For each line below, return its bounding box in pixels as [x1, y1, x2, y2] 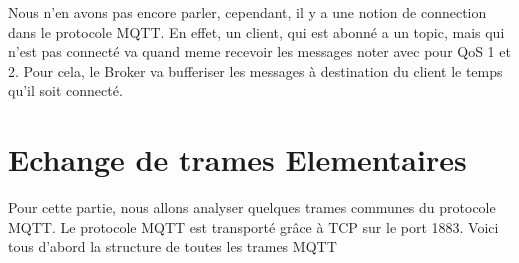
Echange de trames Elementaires [8, 139, 467, 180]
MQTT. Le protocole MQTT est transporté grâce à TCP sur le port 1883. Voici [8, 216, 499, 237]
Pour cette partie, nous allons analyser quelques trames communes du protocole [8, 197, 496, 218]
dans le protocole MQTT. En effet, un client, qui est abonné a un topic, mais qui [8, 21, 505, 42]
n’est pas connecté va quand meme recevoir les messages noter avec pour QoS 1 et [8, 41, 511, 62]
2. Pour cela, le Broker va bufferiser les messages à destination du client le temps [8, 60, 503, 81]
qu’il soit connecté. [8, 80, 123, 101]
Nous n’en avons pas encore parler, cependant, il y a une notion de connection [8, 2, 487, 22]
